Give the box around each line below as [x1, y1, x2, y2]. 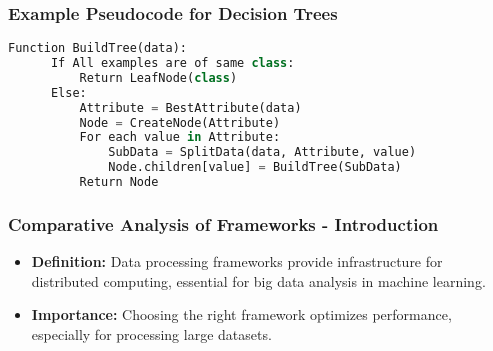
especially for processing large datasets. [31, 323, 272, 344]
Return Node [79, 175, 159, 190]
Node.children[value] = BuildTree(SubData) [108, 160, 402, 175]
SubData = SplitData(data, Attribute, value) [108, 145, 417, 160]
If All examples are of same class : [50, 56, 295, 71]
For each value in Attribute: [79, 130, 281, 145]
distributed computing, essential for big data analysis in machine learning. [31, 270, 486, 291]
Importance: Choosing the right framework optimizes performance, [31, 304, 452, 325]
